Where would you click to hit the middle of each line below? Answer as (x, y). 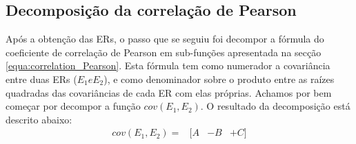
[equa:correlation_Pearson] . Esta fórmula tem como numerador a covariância (168, 65)
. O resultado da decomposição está (275, 106)
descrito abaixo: (39, 119)
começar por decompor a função (73, 106)
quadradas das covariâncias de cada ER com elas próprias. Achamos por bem (169, 92)
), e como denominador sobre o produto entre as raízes (219, 79)
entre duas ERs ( (41, 79)
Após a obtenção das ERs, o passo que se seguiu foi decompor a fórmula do (165, 39)
